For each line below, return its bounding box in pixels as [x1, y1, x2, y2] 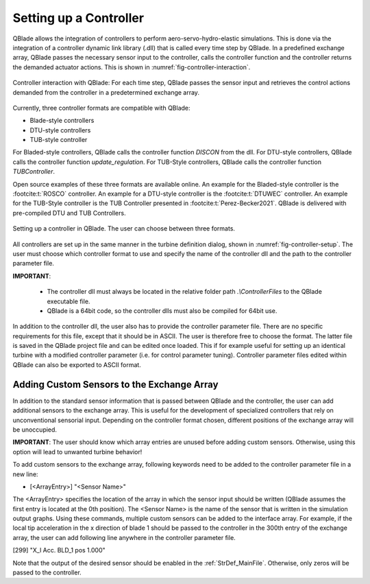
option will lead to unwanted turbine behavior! [12, 447, 143, 456]
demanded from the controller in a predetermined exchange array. [12, 88, 200, 96]
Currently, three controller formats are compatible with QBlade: [12, 104, 191, 112]
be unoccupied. [12, 425, 58, 434]
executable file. [47, 297, 90, 305]
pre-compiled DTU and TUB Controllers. [12, 209, 126, 217]
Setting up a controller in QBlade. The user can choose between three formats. [12, 224, 236, 233]
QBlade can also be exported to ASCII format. [12, 360, 142, 369]
